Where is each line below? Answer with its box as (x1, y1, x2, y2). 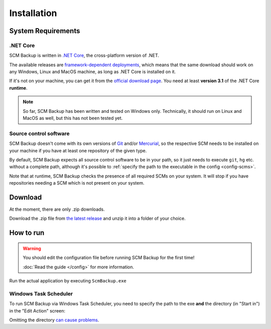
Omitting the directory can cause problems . (9, 316, 99, 323)
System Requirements (9, 27, 80, 35)
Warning (23, 245, 41, 251)
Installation (9, 8, 57, 19)
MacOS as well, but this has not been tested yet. (23, 115, 123, 121)
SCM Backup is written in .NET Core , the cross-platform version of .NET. (9, 53, 160, 59)
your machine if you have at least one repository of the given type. (9, 147, 147, 153)
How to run (9, 229, 45, 237)
